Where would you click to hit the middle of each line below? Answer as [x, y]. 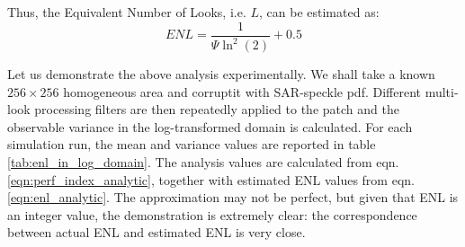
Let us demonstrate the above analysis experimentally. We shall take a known [221, 74]
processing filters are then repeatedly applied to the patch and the [217, 109]
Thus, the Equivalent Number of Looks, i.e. [127, 12]
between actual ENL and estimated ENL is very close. [156, 232]
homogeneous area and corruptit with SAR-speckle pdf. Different [242, 91]
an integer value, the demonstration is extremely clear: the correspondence [212, 214]
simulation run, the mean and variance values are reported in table [192, 144]
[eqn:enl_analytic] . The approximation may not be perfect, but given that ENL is [233, 197]
